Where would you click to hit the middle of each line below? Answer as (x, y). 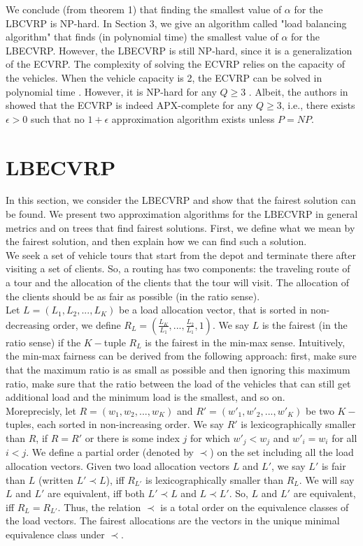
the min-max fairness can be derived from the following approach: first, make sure (181, 356)
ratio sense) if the (43, 342)
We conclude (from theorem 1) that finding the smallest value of (144, 9)
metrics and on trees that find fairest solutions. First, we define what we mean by (180, 227)
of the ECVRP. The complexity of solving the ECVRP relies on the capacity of (176, 64)
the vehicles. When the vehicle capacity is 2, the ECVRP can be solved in (164, 77)
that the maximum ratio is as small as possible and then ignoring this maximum (178, 369)
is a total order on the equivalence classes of (255, 507)
